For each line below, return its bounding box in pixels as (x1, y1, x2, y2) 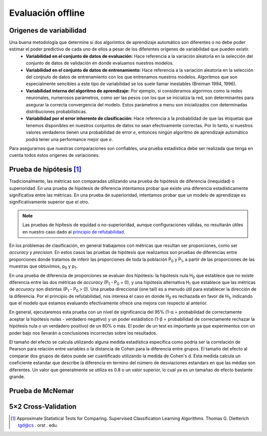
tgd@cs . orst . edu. (18, 422, 58, 428)
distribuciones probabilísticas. (26, 108, 88, 114)
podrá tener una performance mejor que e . (26, 136, 113, 142)
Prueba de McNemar (9, 387, 74, 395)
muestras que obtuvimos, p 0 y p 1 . (9, 263, 78, 270)
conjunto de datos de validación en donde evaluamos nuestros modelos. (26, 60, 174, 66)
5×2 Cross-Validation (9, 402, 77, 411)
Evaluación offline (9, 7, 85, 18)
